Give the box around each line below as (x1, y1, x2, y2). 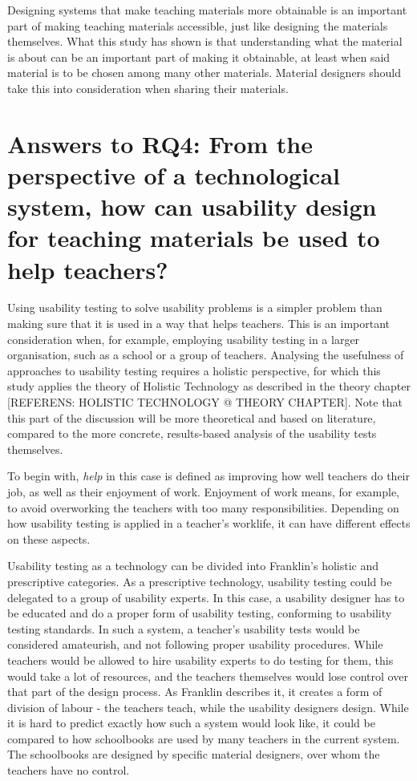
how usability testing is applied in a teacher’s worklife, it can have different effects (7, 515, 411, 532)
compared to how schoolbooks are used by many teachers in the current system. (7, 730, 400, 747)
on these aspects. (7, 530, 91, 547)
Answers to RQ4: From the (7, 127, 313, 160)
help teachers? (7, 253, 168, 285)
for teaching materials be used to (7, 221, 380, 254)
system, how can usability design (7, 190, 377, 223)
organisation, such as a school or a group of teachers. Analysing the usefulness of (7, 346, 404, 363)
